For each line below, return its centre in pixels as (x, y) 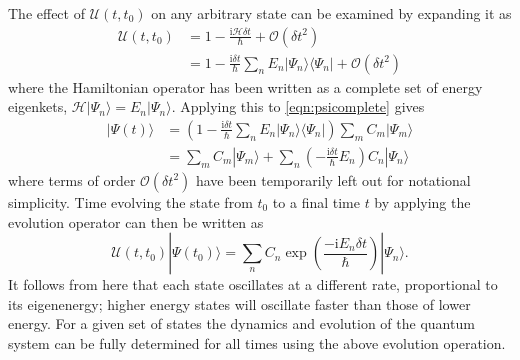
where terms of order (72, 179)
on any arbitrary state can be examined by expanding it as (331, 13)
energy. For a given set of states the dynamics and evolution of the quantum (241, 323)
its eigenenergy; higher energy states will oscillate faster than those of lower (239, 303)
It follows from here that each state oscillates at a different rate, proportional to (253, 284)
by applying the (422, 201)
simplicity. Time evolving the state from (130, 201)
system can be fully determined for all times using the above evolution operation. (257, 342)
